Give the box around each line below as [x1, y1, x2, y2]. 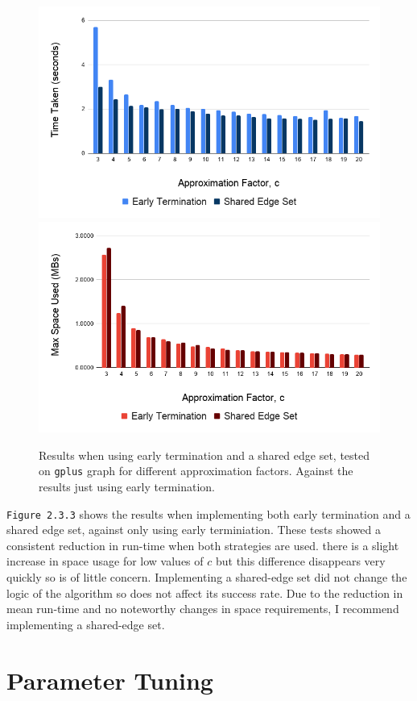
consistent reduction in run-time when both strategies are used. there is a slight [6, 536, 399, 553]
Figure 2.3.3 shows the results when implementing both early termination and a [6, 505, 411, 522]
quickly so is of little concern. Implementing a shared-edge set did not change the [6, 569, 407, 586]
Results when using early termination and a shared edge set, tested [39, 446, 370, 463]
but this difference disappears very [215, 553, 386, 570]
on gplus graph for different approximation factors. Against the [39, 462, 353, 479]
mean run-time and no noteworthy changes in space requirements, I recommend [6, 600, 399, 617]
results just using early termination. [39, 478, 216, 494]
